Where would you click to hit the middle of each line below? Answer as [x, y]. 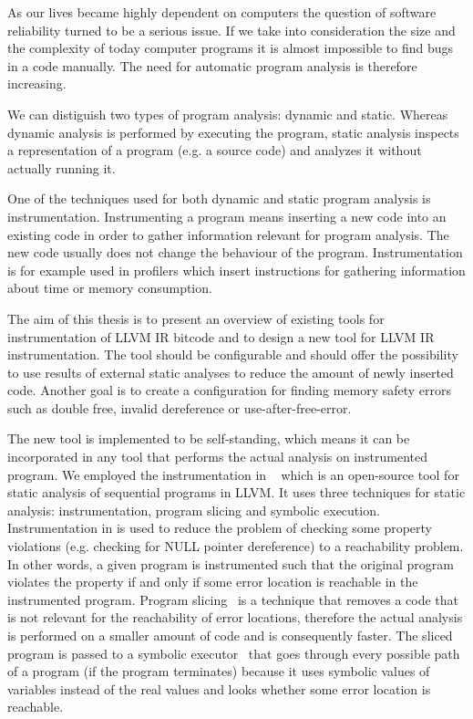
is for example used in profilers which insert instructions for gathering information [236, 270]
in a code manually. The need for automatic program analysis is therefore [212, 65]
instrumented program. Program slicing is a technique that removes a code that [233, 599]
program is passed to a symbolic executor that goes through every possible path [234, 653]
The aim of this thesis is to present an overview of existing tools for [196, 318]
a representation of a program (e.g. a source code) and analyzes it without [215, 150]
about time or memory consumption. [110, 288]
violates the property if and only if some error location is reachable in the [213, 582]
